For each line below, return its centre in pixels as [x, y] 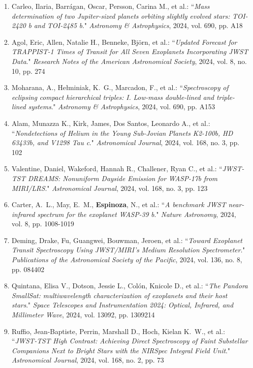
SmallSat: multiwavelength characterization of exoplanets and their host [119, 295]
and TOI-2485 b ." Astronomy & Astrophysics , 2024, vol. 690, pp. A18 [138, 25]
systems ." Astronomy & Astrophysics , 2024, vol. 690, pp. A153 [122, 107]
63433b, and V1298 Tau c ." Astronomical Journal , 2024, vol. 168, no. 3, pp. [126, 142]
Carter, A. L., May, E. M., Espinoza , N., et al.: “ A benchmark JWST [119, 204]
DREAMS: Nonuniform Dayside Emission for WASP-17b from [123, 178]
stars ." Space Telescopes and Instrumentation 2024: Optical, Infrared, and [122, 305]
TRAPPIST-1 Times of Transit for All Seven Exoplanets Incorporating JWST [130, 51]
